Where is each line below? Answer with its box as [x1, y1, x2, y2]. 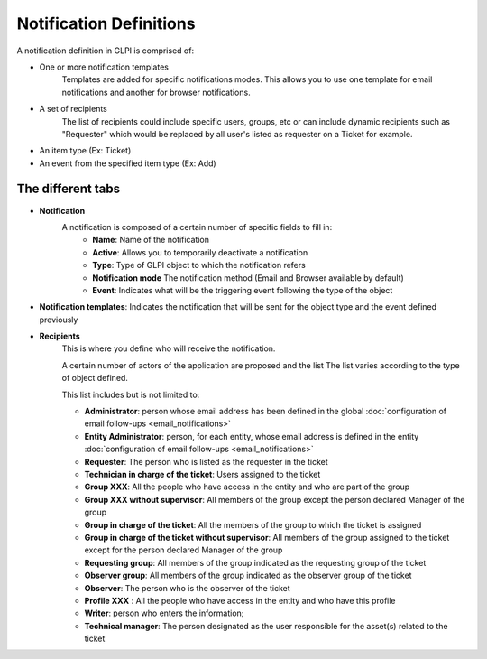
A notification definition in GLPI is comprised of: [16, 45, 194, 56]
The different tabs [16, 181, 121, 197]
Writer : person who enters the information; [84, 608, 244, 618]
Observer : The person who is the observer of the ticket [84, 582, 290, 593]
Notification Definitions [16, 14, 196, 33]
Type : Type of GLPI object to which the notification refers [92, 260, 306, 271]
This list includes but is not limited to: [61, 389, 200, 400]
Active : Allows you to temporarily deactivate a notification [92, 246, 308, 257]
